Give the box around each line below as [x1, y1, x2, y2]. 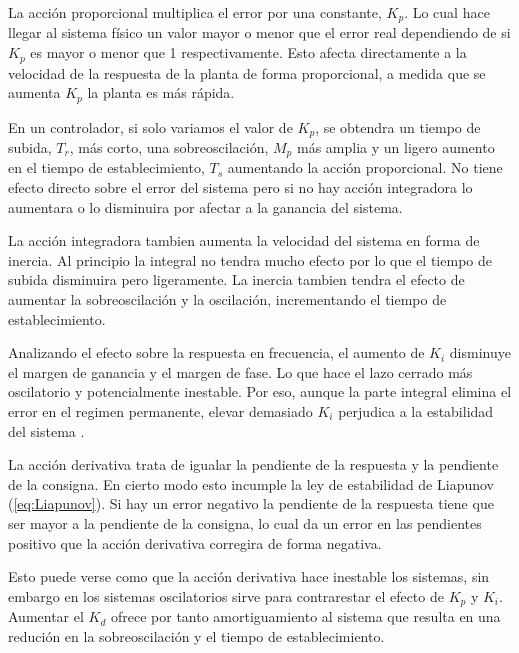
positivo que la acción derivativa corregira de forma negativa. [8, 532, 382, 553]
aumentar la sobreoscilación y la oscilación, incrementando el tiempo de [8, 289, 447, 310]
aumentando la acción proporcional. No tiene [227, 157, 503, 178]
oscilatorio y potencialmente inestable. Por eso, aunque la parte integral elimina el [8, 381, 512, 402]
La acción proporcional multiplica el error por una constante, [8, 2, 382, 22]
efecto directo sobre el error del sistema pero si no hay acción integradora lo [8, 177, 473, 198]
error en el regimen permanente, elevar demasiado [8, 400, 313, 421]
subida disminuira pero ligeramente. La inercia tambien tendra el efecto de [8, 269, 465, 290]
